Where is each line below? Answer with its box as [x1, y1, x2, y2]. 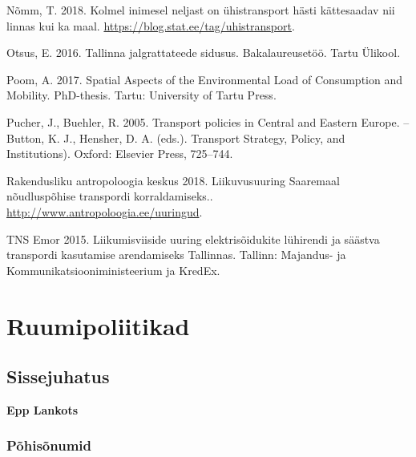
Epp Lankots [6, 401, 79, 418]
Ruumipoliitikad [6, 309, 190, 342]
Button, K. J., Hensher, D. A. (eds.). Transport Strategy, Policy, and [6, 129, 345, 146]
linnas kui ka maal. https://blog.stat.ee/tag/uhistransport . [6, 17, 295, 34]
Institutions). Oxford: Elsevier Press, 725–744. [6, 145, 233, 162]
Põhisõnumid [6, 435, 91, 455]
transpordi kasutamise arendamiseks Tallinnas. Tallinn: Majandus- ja [6, 246, 346, 263]
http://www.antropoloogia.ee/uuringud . [6, 203, 203, 220]
